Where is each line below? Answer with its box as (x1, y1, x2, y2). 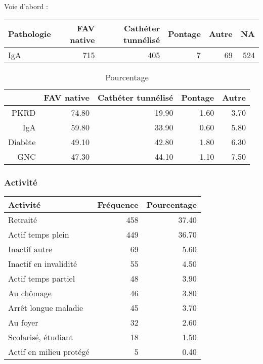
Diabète (8, 135, 36, 148)
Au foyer (8, 316, 38, 328)
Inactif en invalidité (8, 257, 77, 269)
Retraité (8, 213, 37, 225)
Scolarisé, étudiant (8, 331, 73, 343)
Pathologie (8, 28, 51, 40)
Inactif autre (8, 243, 53, 255)
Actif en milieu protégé (8, 345, 90, 357)
